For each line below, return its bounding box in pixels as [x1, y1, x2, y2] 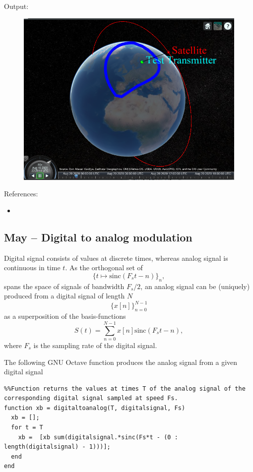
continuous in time [4, 262, 61, 273]
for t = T [11, 424, 43, 431]
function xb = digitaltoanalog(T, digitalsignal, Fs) [4, 404, 186, 412]
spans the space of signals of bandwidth [4, 281, 125, 291]
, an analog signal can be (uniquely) [140, 281, 250, 291]
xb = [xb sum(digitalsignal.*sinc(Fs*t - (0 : [18, 433, 178, 441]
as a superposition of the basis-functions [4, 311, 126, 321]
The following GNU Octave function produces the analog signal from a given [4, 356, 238, 367]
